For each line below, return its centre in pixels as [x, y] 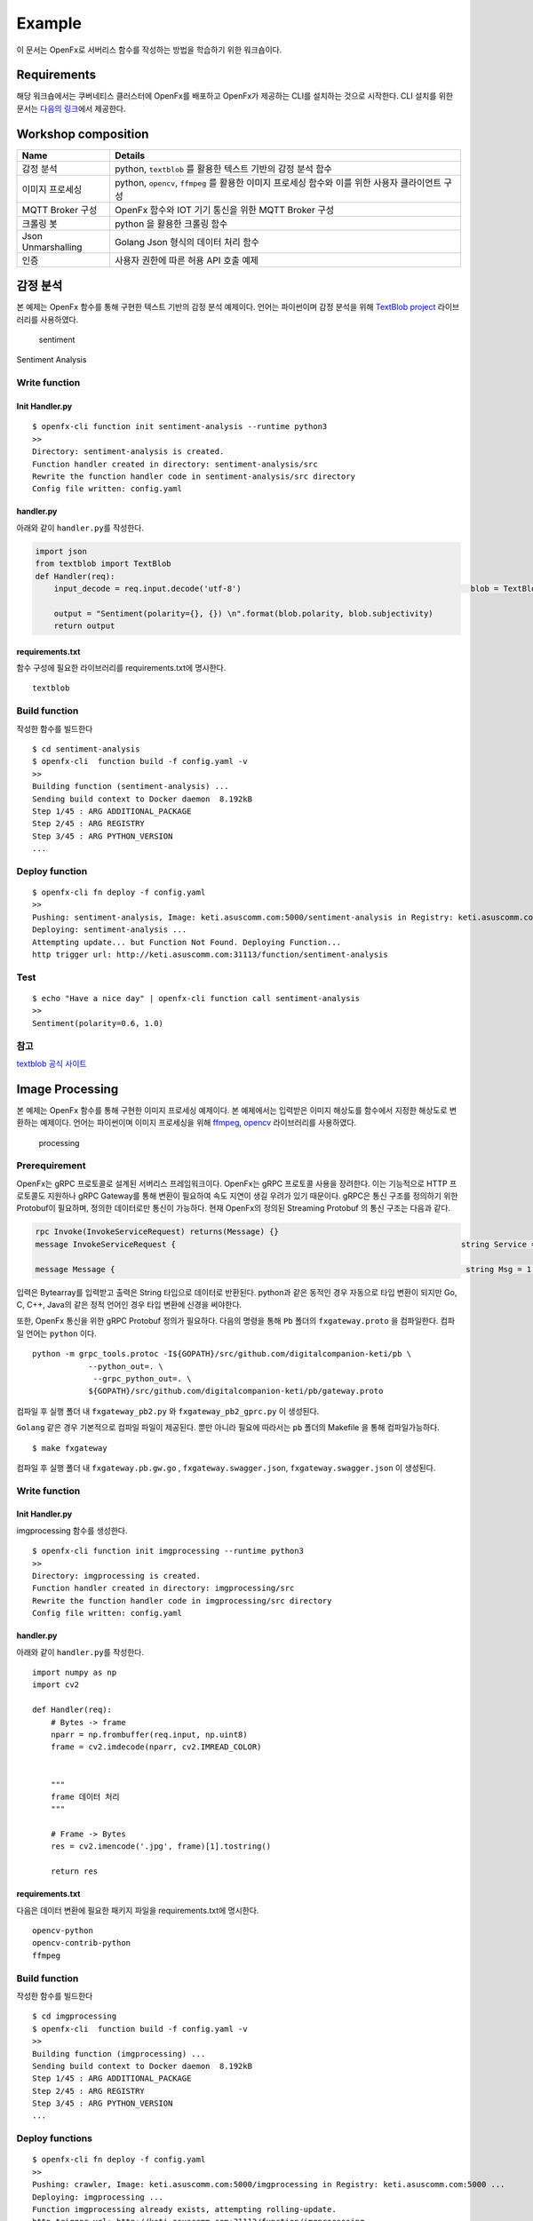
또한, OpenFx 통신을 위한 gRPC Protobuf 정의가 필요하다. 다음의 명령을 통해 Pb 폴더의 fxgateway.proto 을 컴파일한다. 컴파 [236, 1321]
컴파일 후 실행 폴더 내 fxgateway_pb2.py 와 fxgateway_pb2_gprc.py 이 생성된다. [168, 1411]
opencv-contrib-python [82, 1943]
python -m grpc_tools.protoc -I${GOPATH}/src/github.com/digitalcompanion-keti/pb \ [222, 1354]
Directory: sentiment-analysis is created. [128, 452]
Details [130, 155]
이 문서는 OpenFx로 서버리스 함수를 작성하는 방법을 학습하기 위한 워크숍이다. [149, 50]
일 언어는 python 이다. [56, 1333]
